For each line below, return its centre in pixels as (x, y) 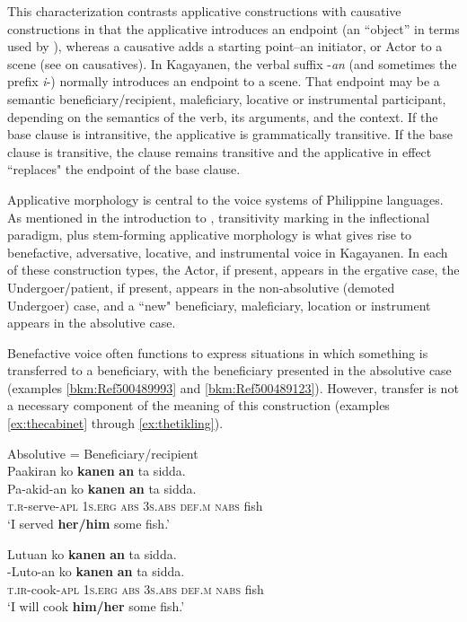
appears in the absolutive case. (92, 323)
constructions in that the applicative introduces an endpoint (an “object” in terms (233, 28)
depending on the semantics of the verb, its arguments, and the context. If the (223, 116)
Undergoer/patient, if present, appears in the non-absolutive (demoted (201, 287)
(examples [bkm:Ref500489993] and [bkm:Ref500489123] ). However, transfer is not (233, 387)
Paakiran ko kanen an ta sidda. (97, 471)
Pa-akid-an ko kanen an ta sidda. (102, 488)
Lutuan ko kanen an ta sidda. (92, 553)
